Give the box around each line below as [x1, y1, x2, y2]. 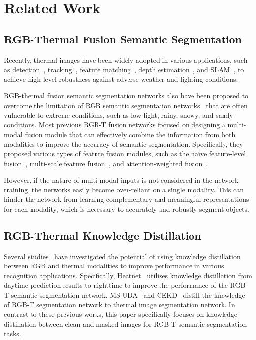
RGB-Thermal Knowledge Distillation [4, 227, 201, 243]
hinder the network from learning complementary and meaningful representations [4, 194, 249, 204]
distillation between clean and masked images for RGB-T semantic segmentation [4, 318, 247, 329]
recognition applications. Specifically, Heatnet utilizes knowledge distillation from [4, 270, 252, 280]
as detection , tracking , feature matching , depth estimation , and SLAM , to [4, 64, 244, 75]
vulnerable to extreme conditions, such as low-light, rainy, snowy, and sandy [4, 110, 233, 120]
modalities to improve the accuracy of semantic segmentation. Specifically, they [4, 139, 243, 149]
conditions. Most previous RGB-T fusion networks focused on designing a [4, 119, 225, 130]
